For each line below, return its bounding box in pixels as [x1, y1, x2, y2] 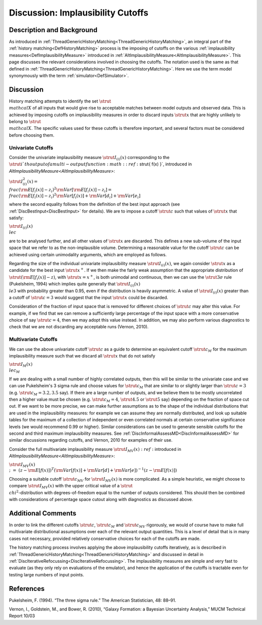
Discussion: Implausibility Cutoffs [9, 7, 148, 18]
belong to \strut [9, 119, 41, 125]
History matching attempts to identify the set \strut [9, 98, 112, 104]
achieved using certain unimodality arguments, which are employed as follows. [9, 251, 167, 257]
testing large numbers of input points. [9, 571, 84, 577]
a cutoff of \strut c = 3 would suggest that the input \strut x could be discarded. [9, 294, 168, 300]
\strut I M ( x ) [9, 361, 33, 368]
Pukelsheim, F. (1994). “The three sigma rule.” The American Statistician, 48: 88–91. [9, 597, 177, 603]
